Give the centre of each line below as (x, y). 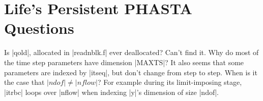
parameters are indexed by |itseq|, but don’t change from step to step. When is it (131, 72)
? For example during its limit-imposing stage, (170, 82)
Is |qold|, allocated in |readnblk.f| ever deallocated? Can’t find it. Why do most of (131, 52)
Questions (39, 28)
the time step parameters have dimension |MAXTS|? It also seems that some (124, 62)
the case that (24, 82)
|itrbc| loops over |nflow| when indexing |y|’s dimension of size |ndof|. (111, 92)
